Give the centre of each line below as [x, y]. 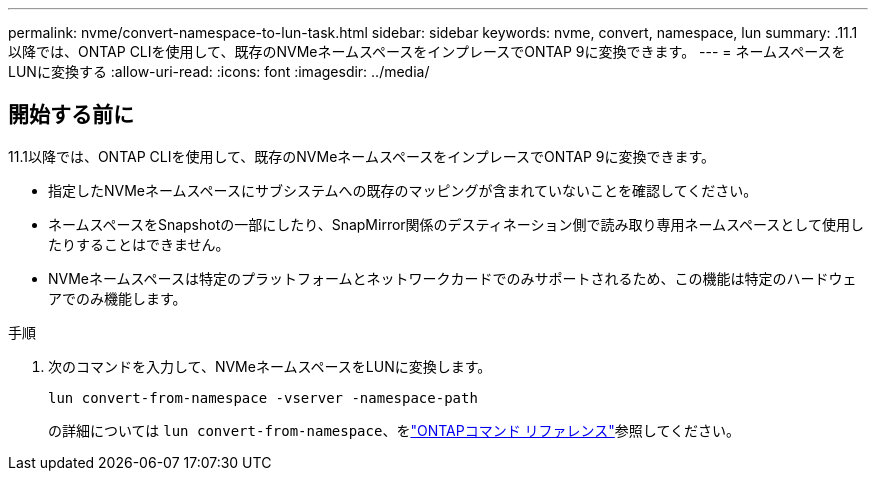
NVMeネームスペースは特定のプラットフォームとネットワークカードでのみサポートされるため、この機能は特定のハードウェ [452, 278]
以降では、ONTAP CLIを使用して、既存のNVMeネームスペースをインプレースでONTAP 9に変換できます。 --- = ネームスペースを [427, 51]
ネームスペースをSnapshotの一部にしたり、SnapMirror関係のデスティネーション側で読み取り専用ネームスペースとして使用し [456, 224]
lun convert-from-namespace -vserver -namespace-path [263, 397]
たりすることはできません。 [139, 244]
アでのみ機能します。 [117, 298]
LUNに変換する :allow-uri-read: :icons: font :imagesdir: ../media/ [219, 71]
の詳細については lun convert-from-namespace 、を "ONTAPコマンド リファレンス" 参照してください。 [394, 430]
